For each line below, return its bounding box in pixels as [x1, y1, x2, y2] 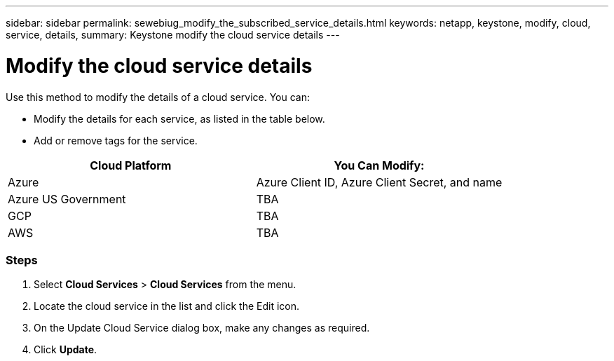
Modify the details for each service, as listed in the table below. [34, 112, 325, 125]
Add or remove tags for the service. [34, 134, 198, 147]
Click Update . [34, 343, 97, 356]
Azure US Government [8, 191, 126, 206]
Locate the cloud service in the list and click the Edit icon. [34, 300, 300, 313]
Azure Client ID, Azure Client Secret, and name [256, 175, 503, 189]
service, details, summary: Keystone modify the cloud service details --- [6, 29, 340, 41]
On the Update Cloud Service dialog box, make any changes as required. [34, 322, 370, 334]
